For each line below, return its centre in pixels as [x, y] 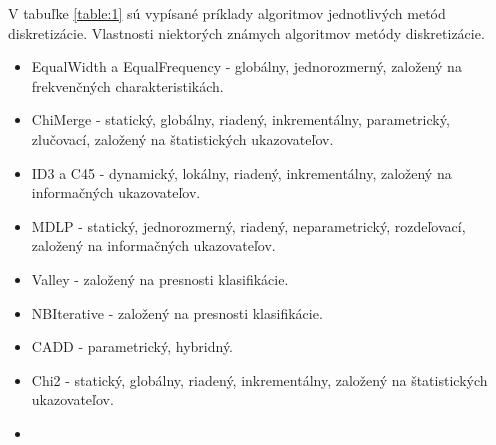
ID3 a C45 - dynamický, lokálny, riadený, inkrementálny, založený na [241, 172]
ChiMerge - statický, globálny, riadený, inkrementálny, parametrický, [240, 119]
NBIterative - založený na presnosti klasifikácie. [177, 312]
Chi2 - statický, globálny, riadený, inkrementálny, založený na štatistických [259, 379]
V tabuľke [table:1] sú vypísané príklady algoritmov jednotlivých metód [227, 13]
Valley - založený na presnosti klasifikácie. [160, 278]
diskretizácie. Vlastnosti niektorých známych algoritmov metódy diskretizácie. [246, 32]
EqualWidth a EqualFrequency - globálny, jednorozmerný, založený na [246, 66]
